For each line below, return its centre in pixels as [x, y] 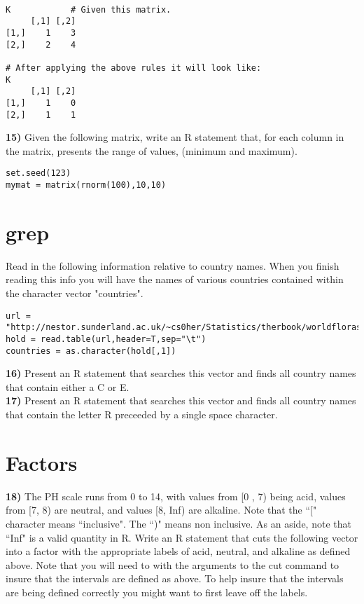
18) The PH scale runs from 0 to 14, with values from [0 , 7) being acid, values [176, 496]
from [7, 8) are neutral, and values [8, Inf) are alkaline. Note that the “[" [161, 510]
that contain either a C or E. [68, 386]
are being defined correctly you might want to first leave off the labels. [157, 592]
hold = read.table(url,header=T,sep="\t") [106, 339]
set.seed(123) [38, 173]
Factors [42, 462]
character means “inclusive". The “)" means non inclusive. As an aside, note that [178, 523]
